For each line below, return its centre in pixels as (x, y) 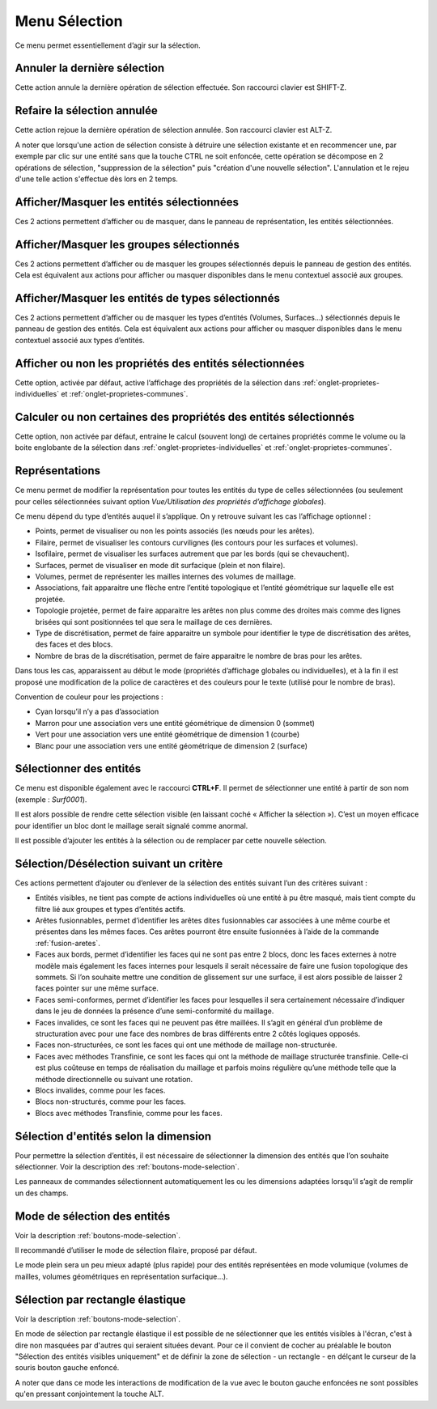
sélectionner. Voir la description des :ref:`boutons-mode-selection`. (127, 1167)
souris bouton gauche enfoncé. (67, 1368)
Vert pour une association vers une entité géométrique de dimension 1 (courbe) (168, 734)
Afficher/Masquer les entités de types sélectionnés (148, 298)
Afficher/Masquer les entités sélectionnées (127, 202)
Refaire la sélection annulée (86, 110)
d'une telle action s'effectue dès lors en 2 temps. (96, 179)
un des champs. (42, 1193)
